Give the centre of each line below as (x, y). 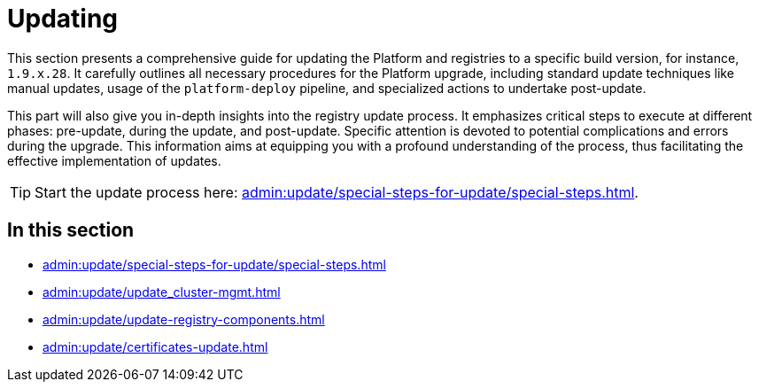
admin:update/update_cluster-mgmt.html (162, 292)
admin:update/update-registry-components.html (184, 319)
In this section (71, 230)
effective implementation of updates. (114, 160)
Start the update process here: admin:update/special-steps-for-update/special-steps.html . (337, 192)
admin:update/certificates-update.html (155, 346)
